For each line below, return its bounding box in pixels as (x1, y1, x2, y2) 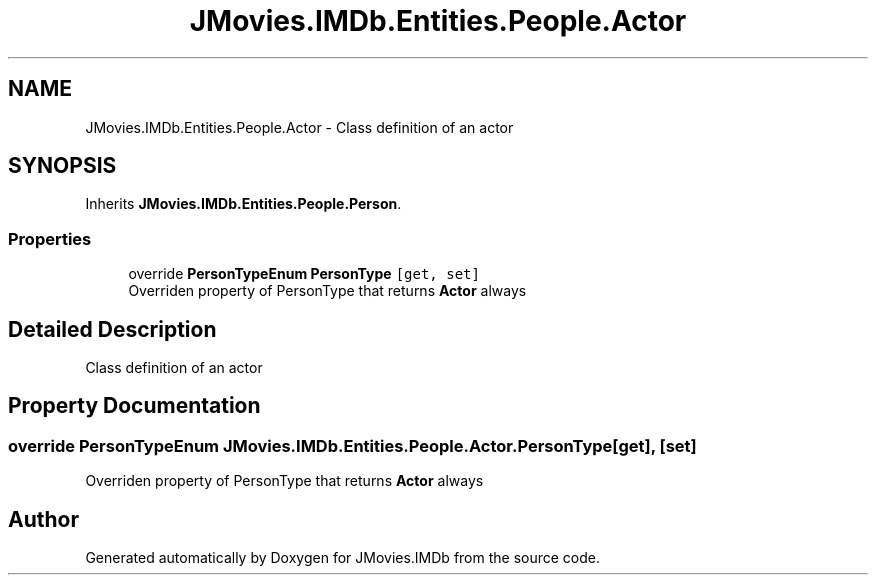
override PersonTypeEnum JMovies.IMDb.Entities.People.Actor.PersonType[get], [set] (8, 435, 697, 456)
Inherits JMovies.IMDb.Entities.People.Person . (85, 195, 402, 213)
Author (8, 506, 79, 532)
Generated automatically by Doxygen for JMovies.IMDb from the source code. (85, 549, 601, 567)
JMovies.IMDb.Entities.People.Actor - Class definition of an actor (85, 118, 514, 136)
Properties (8, 228, 92, 249)
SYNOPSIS (8, 153, 117, 179)
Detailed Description (8, 316, 217, 342)
